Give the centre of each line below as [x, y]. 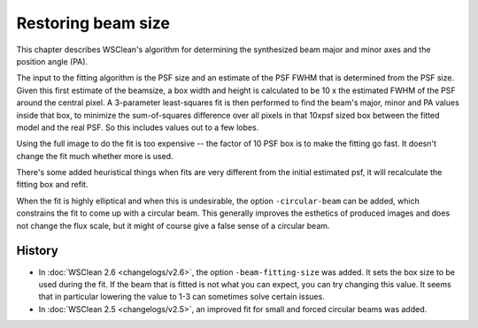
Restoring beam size [93, 23]
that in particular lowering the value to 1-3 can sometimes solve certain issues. [181, 297]
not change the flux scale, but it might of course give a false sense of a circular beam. [173, 225]
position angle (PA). [52, 61]
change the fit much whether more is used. [95, 156]
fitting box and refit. [52, 185]
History [38, 251]
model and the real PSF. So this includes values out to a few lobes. [138, 127]
